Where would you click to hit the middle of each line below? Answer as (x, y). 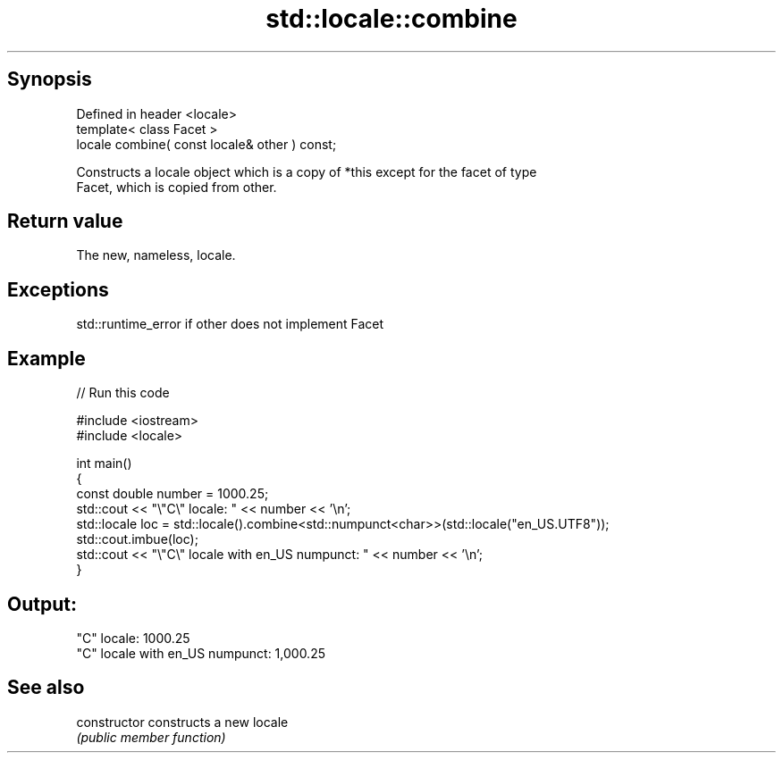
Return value (65, 221)
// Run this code (123, 393)
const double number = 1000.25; (173, 494)
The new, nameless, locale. (156, 255)
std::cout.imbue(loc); (137, 539)
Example (46, 358)
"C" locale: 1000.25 (133, 638)
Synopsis (50, 79)
